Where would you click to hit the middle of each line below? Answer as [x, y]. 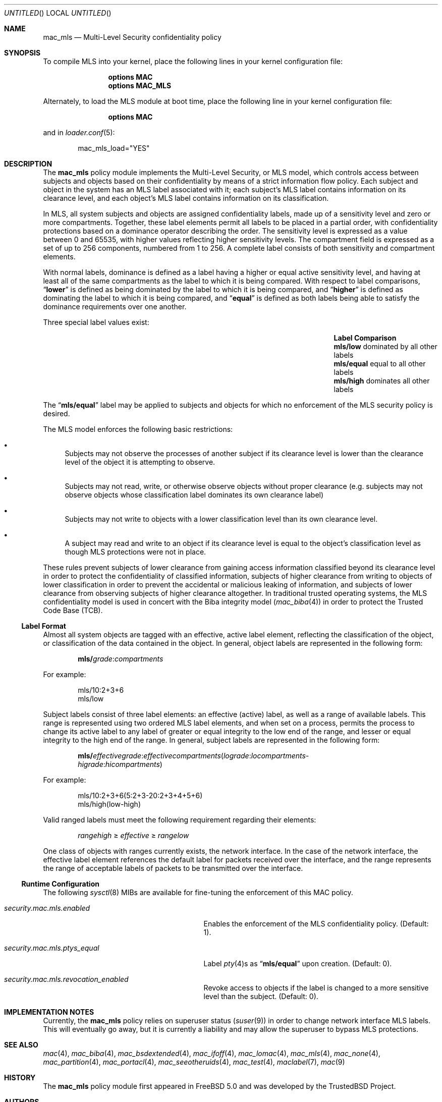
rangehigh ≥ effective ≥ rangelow [133, 835]
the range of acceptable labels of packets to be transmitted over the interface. [173, 868]
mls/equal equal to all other [380, 364]
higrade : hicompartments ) [120, 764]
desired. [57, 414]
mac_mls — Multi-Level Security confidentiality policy [132, 37]
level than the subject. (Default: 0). [261, 996]
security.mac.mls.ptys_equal [52, 948]
